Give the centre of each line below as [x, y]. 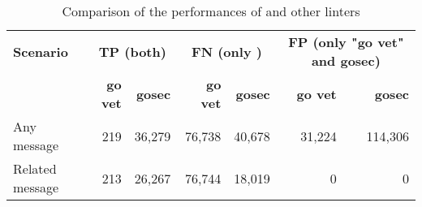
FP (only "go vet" [346, 42]
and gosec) [346, 60]
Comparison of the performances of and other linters [211, 11]
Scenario [41, 51]
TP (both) [132, 51]
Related [35, 168]
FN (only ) [227, 51]
